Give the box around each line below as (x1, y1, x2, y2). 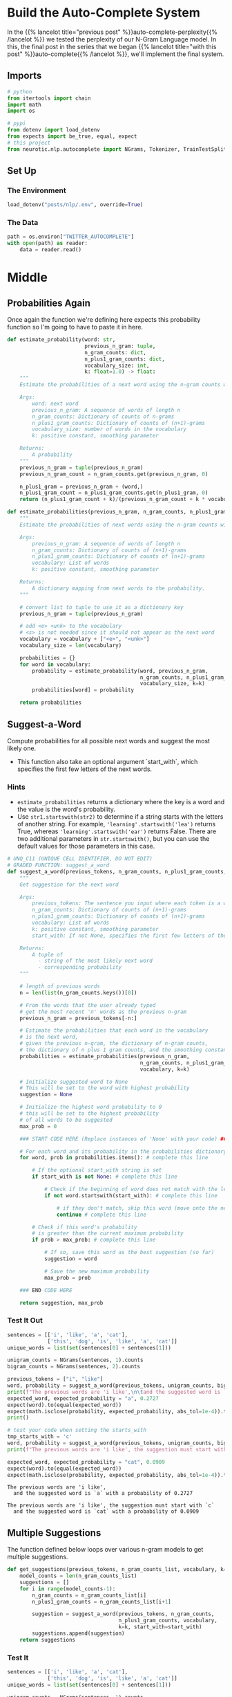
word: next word (32, 400, 79, 407)
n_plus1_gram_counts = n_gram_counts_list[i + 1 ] (32, 1598, 171, 1605)
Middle (7, 270, 48, 285)
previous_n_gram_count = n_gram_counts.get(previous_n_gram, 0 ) (19, 471, 209, 478)
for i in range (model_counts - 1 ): (19, 1585, 116, 1592)
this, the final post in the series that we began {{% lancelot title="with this (7, 42, 217, 51)
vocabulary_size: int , (84, 362, 150, 369)
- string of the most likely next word (37, 957, 153, 965)
